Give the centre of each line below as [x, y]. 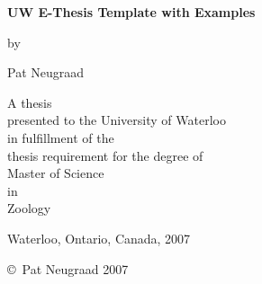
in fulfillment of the [61, 137]
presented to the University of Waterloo [117, 120]
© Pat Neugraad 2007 [68, 268]
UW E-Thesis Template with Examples [131, 12]
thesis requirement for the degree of [105, 155]
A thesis [30, 102]
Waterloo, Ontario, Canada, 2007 [99, 238]
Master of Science [56, 173]
